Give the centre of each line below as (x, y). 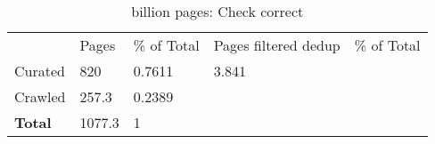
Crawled (40, 96)
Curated (40, 71)
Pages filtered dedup (277, 45)
